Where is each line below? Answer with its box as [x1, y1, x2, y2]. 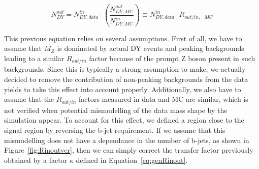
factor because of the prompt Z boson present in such [89, 53, 255, 64]
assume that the [4, 94, 54, 104]
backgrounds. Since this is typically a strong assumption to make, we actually [4, 64, 246, 74]
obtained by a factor [4, 154, 68, 165]
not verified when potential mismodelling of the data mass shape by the [4, 104, 228, 115]
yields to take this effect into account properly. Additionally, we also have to [4, 83, 241, 94]
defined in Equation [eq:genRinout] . [76, 154, 188, 165]
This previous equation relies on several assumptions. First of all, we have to [4, 33, 242, 43]
